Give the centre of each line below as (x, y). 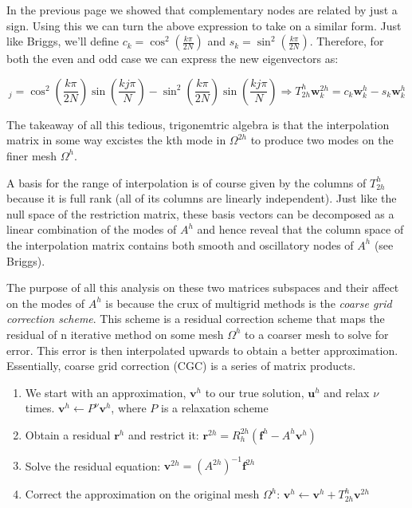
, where (129, 408)
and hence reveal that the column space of (300, 229)
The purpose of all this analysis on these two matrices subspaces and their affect (203, 287)
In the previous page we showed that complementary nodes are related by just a (202, 10)
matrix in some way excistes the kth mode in (116, 140)
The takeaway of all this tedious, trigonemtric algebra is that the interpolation (198, 124)
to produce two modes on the (322, 140)
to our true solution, (255, 392)
